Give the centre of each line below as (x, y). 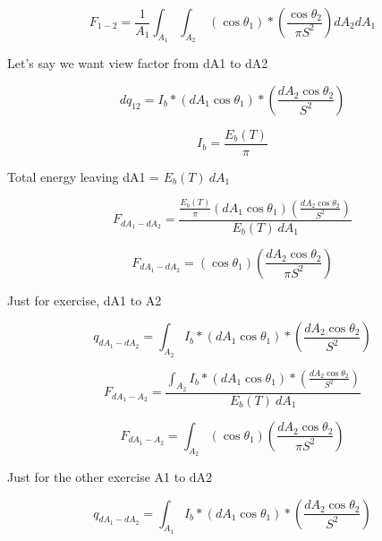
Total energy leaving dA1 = (83, 176)
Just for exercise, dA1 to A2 (85, 300)
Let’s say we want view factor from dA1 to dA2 (138, 63)
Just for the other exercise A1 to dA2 (110, 477)
